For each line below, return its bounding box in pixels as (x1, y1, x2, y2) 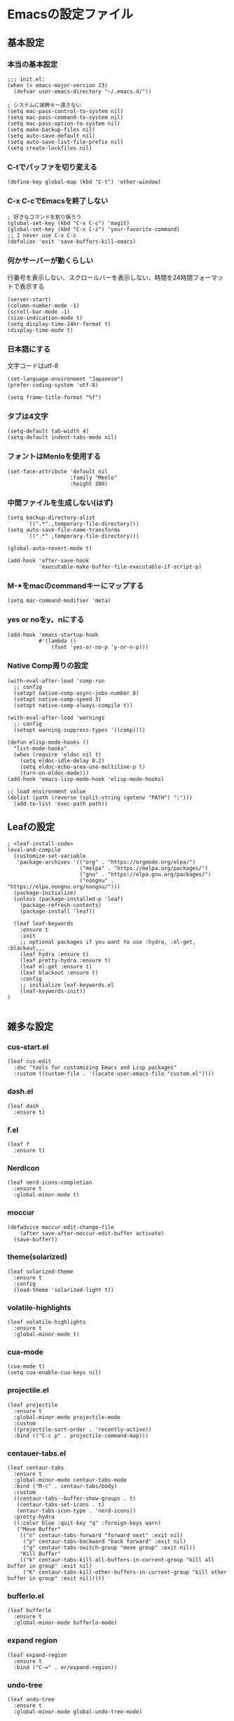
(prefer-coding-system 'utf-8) (7, 382, 99, 389)
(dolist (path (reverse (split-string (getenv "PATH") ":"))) (7, 794, 193, 801)
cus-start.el (7, 1042, 49, 1052)
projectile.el (7, 1385, 49, 1395)
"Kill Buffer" (20, 1550, 61, 1557)
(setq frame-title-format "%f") (7, 394, 102, 401)
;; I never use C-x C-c (7, 232, 77, 239)
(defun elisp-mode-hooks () (7, 739, 90, 746)
